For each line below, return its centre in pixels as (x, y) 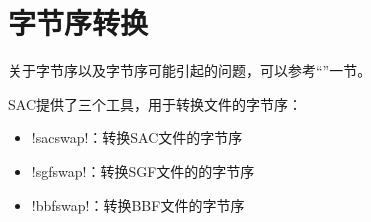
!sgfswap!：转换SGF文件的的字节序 (143, 170)
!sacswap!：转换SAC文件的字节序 (137, 137)
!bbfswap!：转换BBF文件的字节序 (138, 204)
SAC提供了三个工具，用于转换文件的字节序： (155, 103)
